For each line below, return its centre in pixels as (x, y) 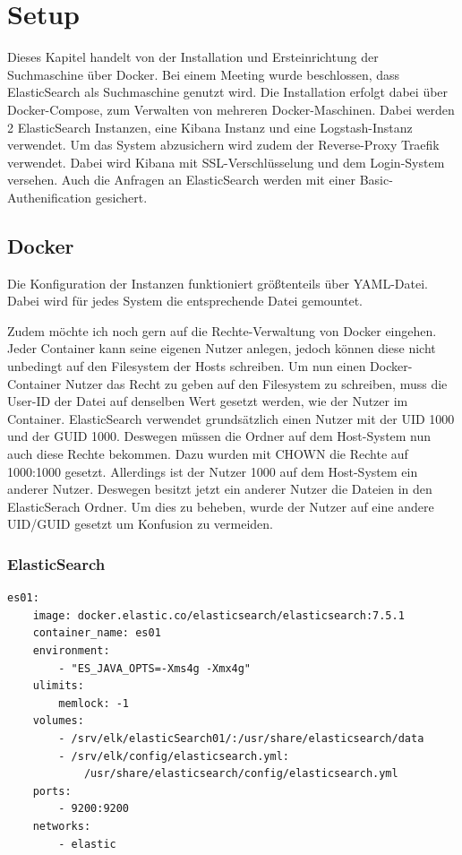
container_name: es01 (97, 633)
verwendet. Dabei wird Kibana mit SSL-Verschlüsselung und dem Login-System (226, 162)
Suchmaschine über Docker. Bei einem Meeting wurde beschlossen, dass (204, 74)
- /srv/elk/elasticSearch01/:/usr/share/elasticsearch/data (241, 738)
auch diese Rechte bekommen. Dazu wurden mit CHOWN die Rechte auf (208, 454)
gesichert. (121, 197)
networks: (62, 826)
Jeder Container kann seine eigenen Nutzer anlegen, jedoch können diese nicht (222, 348)
